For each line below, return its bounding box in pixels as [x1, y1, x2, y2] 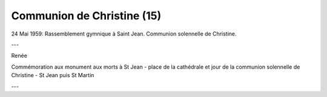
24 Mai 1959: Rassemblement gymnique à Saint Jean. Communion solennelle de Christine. [11, 30, 237, 37]
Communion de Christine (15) [11, 9, 162, 22]
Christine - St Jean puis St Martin [11, 72, 94, 79]
